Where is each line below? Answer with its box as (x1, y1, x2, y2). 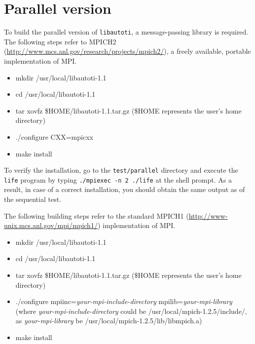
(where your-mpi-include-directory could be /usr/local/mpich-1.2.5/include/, (15, 306, 247, 316)
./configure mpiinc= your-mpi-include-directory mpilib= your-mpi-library (15, 296, 232, 306)
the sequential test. (4, 194, 62, 204)
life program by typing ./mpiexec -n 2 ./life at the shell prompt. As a (4, 174, 232, 185)
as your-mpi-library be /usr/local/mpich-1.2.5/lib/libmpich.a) (15, 315, 202, 326)
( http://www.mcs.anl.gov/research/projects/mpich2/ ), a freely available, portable (4, 46, 251, 56)
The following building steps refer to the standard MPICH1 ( (4, 210, 189, 221)
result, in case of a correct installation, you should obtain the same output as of (4, 184, 245, 194)
